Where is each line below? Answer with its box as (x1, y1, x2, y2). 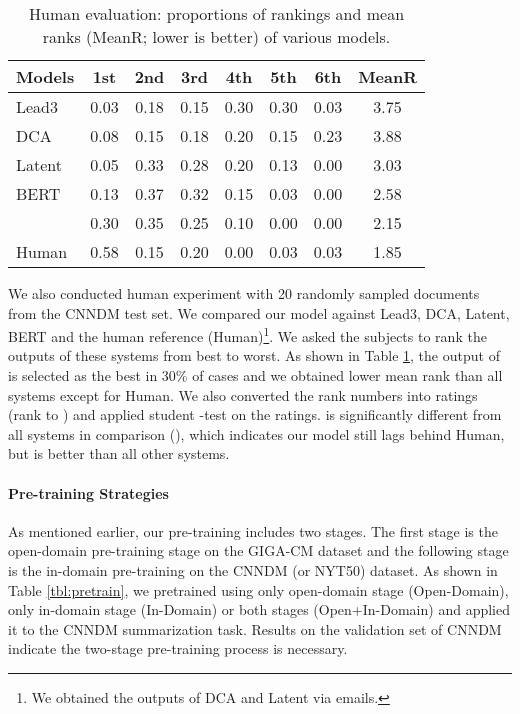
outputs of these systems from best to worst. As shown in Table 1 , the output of (8, 345, 500, 366)
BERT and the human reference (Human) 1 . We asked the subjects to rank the (8, 323, 487, 346)
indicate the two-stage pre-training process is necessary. (8, 638, 348, 659)
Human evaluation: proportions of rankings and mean (28, 2, 405, 25)
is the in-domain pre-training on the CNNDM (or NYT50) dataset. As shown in (8, 559, 498, 580)
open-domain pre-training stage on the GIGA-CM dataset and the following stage (8, 540, 509, 561)
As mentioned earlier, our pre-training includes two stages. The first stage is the (8, 520, 498, 541)
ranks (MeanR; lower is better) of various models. (42, 25, 391, 48)
